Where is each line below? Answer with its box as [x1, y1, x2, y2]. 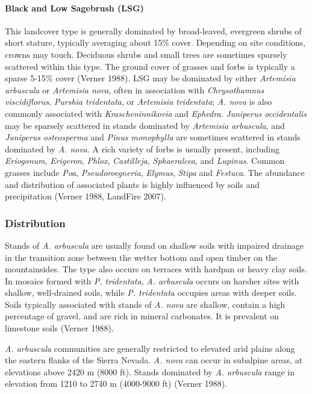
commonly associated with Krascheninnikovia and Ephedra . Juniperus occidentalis [5, 107, 307, 119]
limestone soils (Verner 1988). [5, 322, 114, 334]
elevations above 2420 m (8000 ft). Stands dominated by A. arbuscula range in [5, 365, 295, 378]
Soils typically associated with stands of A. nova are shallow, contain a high [5, 298, 285, 310]
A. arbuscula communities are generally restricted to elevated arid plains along [5, 342, 295, 354]
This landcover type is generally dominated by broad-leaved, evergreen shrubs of [5, 24, 302, 37]
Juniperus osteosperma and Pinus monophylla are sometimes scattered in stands [5, 131, 301, 143]
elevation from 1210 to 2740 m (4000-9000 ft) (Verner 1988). [5, 377, 228, 390]
